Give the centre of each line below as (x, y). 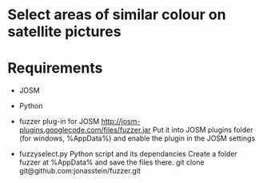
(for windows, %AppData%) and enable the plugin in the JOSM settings (137, 138)
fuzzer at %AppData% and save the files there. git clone (112, 162)
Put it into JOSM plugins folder (203, 130)
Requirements (55, 68)
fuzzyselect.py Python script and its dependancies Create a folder (128, 154)
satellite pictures (64, 32)
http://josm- (121, 121)
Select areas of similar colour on (117, 15)
